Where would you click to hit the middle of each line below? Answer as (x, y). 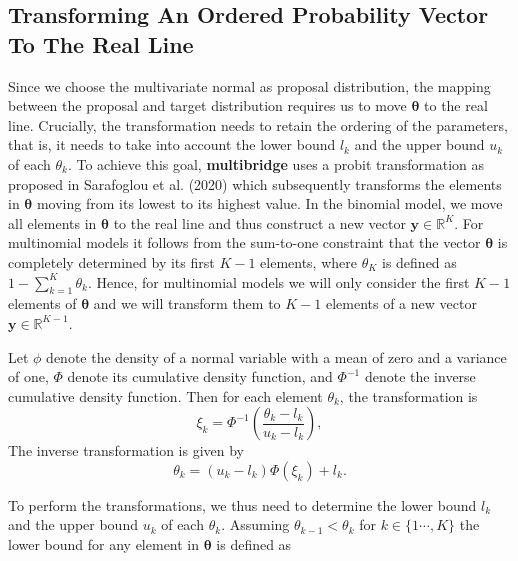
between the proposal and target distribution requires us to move (207, 105)
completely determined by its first (111, 261)
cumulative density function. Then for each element (165, 395)
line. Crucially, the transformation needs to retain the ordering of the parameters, (258, 124)
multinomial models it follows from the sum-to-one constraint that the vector (244, 242)
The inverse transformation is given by (126, 450)
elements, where (308, 261)
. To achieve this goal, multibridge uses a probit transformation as (275, 163)
